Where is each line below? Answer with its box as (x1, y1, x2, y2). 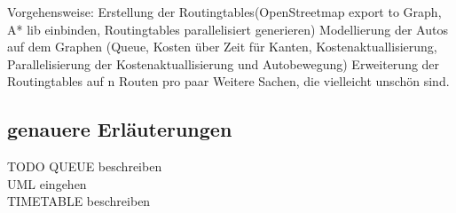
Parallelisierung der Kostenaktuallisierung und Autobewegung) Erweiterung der (7, 54, 440, 73)
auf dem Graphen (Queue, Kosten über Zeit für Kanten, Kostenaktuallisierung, (7, 37, 437, 56)
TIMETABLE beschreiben (7, 192, 151, 210)
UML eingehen (7, 174, 87, 193)
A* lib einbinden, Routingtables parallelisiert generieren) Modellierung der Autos (7, 20, 448, 38)
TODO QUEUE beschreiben (7, 157, 162, 176)
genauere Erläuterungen (7, 115, 232, 143)
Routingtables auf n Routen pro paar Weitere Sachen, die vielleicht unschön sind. (7, 72, 450, 91)
